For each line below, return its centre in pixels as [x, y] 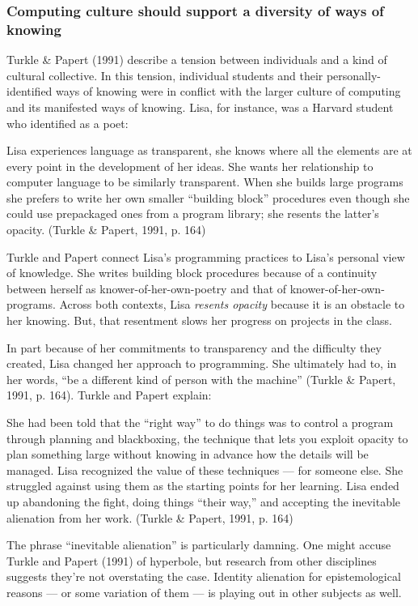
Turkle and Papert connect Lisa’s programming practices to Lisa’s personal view [206, 256]
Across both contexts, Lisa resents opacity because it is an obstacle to [232, 304]
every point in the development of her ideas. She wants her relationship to [190, 166]
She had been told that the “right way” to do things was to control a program [200, 422]
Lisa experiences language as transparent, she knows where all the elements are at [209, 150]
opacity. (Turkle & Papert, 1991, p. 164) [106, 230]
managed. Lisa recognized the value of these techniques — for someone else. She [205, 469]
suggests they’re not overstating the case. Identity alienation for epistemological [204, 576]
